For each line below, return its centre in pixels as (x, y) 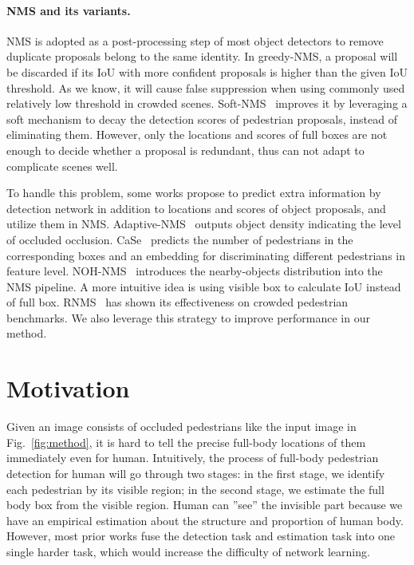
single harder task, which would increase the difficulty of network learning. (188, 551)
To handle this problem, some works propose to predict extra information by (194, 193)
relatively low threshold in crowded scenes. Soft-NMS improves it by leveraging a (207, 103)
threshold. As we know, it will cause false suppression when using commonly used (206, 87)
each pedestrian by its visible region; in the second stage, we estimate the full (195, 489)
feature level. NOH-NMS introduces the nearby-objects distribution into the (195, 271)
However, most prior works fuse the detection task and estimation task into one (201, 536)
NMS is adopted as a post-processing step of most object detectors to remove (195, 40)
